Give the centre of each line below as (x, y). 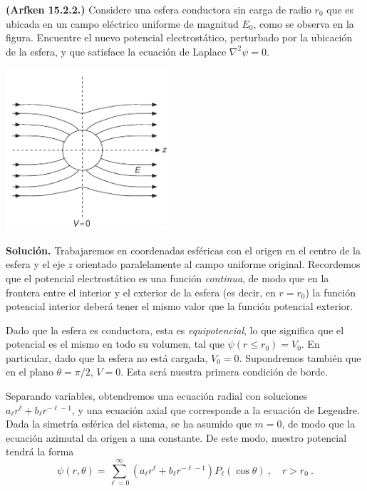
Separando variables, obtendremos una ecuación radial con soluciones (157, 396)
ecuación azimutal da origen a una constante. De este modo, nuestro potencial (176, 437)
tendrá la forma (40, 451)
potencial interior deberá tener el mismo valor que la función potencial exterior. (180, 306)
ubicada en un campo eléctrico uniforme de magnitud (122, 23)
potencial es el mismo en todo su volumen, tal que (115, 344)
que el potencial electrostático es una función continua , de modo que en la (167, 278)
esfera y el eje (35, 264)
